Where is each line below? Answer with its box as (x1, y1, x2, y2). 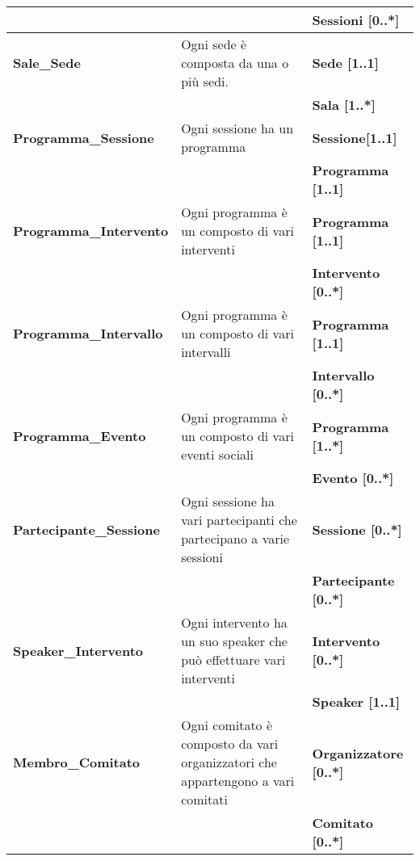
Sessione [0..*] (312, 519, 402, 539)
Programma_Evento (13, 426, 146, 445)
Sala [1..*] (312, 95, 376, 114)
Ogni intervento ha (181, 613, 288, 632)
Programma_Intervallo (13, 324, 163, 342)
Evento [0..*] (312, 468, 394, 487)
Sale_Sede (13, 53, 81, 72)
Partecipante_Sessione (13, 519, 160, 539)
